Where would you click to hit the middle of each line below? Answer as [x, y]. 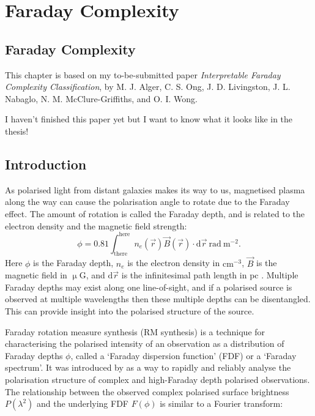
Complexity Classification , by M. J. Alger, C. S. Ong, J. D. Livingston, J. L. [148, 87]
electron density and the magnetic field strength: [96, 225]
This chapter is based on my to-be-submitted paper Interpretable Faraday [143, 74]
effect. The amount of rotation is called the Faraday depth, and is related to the [155, 213]
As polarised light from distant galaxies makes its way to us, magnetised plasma [155, 189]
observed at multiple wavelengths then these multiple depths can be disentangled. [158, 299]
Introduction [46, 164]
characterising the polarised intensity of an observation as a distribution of [145, 344]
